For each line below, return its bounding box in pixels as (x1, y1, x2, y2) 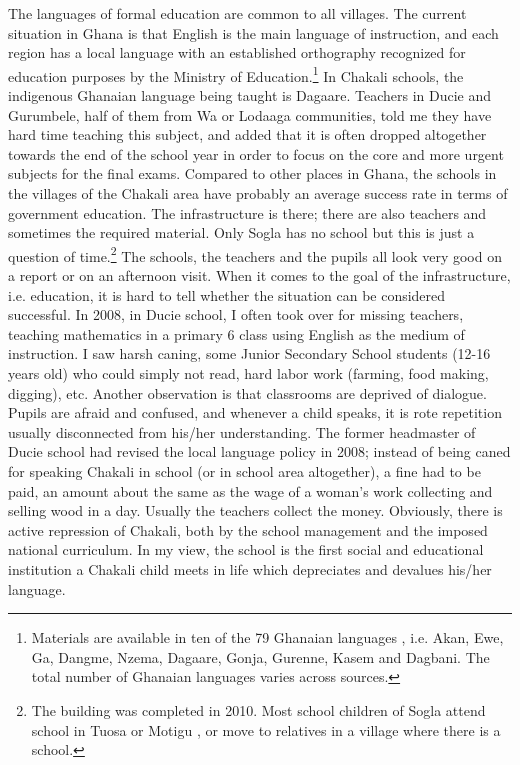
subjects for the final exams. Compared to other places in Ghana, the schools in (8, 163, 497, 184)
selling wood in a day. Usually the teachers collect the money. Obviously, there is (8, 500, 503, 521)
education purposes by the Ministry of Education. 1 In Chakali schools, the (8, 62, 464, 86)
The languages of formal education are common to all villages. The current (8, 3, 467, 23)
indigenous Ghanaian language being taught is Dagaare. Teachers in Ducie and (8, 85, 492, 106)
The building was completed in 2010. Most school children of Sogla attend (31, 699, 486, 720)
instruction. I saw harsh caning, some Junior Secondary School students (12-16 (8, 343, 491, 364)
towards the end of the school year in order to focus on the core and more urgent (8, 143, 504, 164)
